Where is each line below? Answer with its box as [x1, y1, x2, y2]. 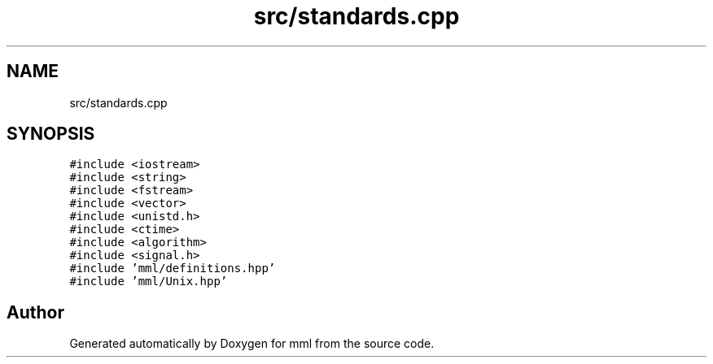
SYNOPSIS [7, 123, 95, 145]
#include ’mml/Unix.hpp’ [69, 275, 228, 288]
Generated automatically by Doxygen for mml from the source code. [69, 336, 435, 351]
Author [7, 301, 64, 323]
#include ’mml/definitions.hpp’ [69, 262, 276, 275]
